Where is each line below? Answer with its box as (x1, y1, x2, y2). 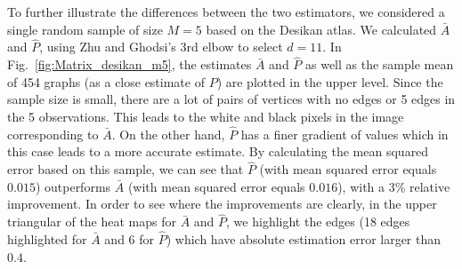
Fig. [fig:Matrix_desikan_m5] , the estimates (7, 55, 252, 74)
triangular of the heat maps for (7, 212, 176, 231)
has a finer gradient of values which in (240, 124, 449, 143)
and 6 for (104, 230, 155, 249)
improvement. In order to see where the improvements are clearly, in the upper (7, 194, 437, 213)
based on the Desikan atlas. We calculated (206, 20, 437, 38)
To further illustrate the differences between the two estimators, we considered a (7, 3, 445, 20)
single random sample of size (7, 20, 163, 38)
